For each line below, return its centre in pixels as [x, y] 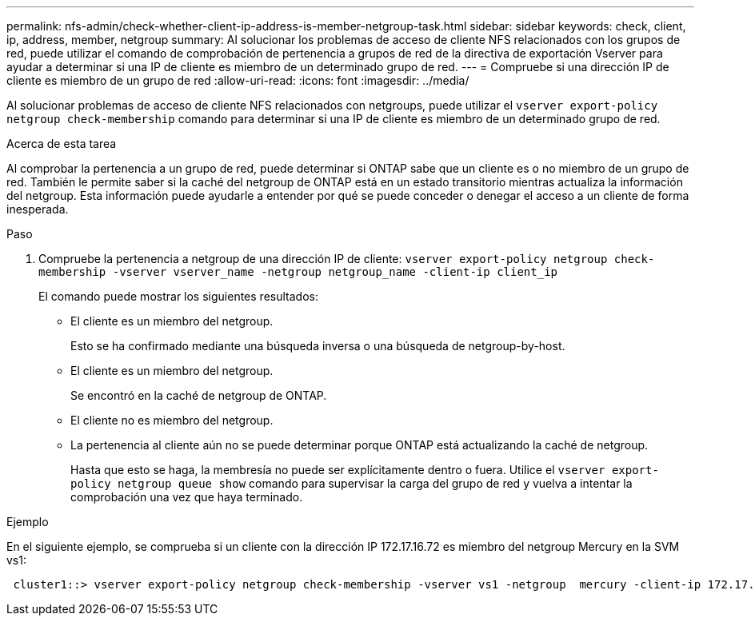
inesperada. [38, 209]
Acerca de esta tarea [62, 144]
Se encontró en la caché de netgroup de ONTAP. [199, 395]
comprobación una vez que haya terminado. [187, 497]
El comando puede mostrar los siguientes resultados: [178, 296]
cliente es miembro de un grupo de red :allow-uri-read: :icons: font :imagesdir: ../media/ [238, 80]
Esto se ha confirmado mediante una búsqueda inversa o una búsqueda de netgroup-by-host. [318, 346]
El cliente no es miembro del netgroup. [172, 420]
